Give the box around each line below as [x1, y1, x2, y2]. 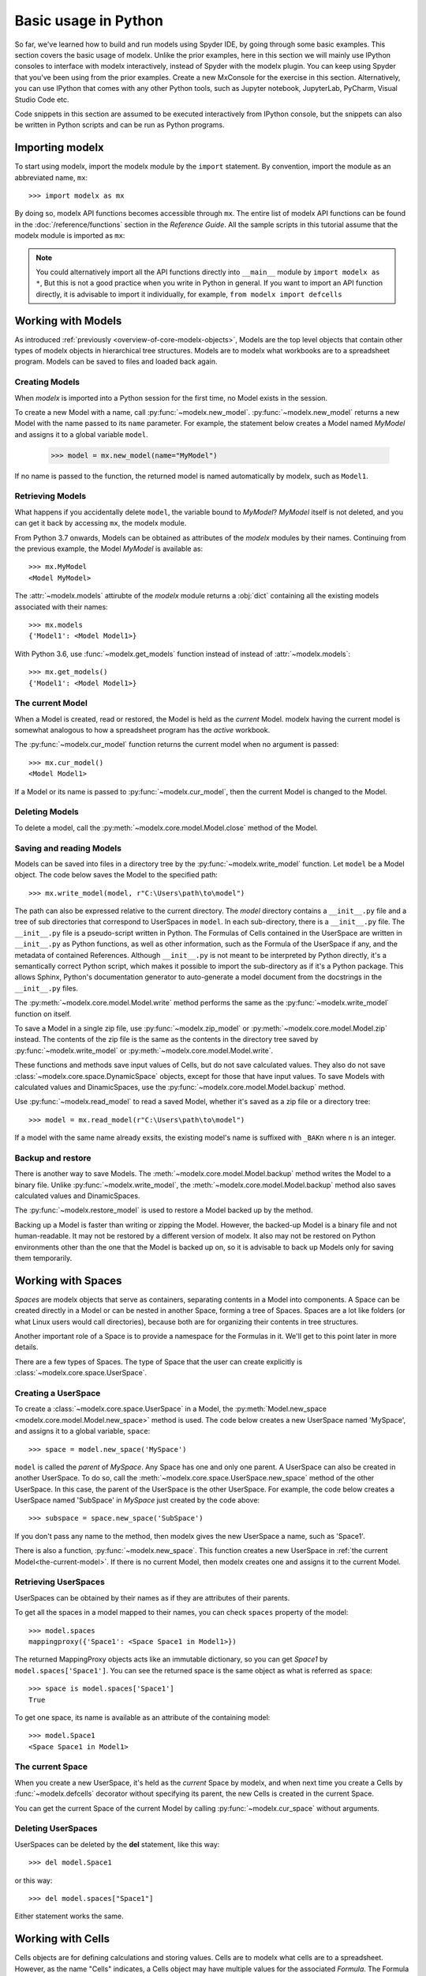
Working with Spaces [14, 1273, 122, 1288]
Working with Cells [14, 1933, 110, 1946]
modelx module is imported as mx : [14, 231, 125, 240]
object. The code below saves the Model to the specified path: [14, 870, 219, 880]
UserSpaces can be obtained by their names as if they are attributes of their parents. [14, 1593, 290, 1602]
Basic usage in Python [14, 12, 164, 29]
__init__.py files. [14, 983, 79, 993]
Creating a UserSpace [14, 1387, 101, 1398]
